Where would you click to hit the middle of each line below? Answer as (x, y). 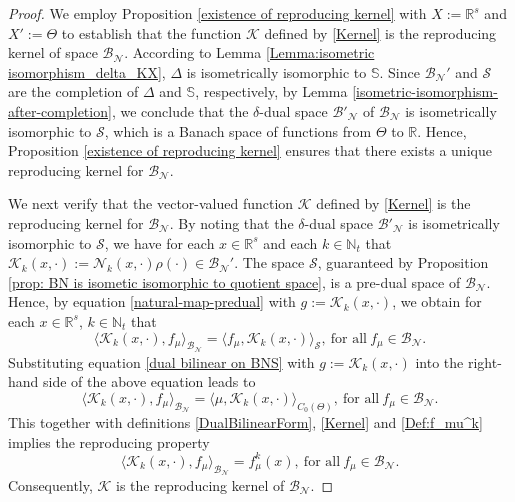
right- (484, 361)
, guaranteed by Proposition (403, 262)
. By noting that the (231, 222)
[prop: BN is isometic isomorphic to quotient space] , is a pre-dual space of (234, 281)
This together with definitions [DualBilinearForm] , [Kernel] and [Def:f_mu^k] (245, 422)
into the (439, 361)
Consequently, (50, 484)
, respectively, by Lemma (271, 91)
